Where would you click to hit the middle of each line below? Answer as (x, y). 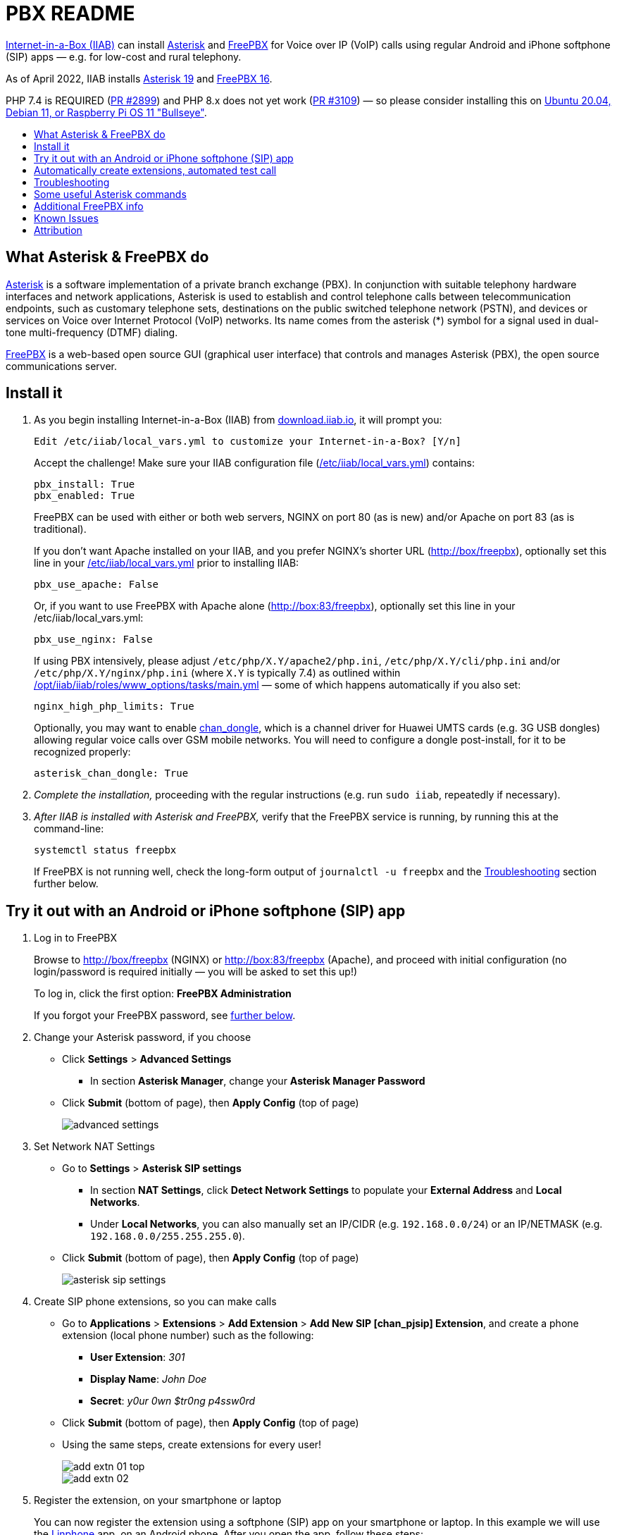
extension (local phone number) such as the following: (188, 1336)
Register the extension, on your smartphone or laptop (158, 1500)
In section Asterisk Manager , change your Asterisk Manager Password (258, 1081)
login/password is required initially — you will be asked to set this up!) (196, 972)
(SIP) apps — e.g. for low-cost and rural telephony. (124, 56)
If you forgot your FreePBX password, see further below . (165, 1016)
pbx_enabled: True (85, 496)
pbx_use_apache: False (96, 585)
